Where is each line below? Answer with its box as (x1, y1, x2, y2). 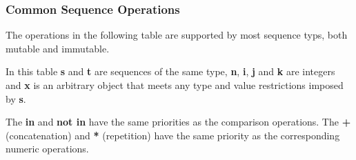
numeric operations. (6, 141, 89, 156)
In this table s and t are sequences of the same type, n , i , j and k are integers (6, 64, 335, 79)
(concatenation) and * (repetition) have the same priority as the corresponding (6, 128, 340, 142)
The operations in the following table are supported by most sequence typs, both (6, 28, 348, 42)
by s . (6, 91, 26, 106)
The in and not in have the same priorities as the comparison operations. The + (6, 114, 351, 129)
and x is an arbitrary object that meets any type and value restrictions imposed (6, 78, 344, 92)
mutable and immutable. (6, 41, 110, 55)
